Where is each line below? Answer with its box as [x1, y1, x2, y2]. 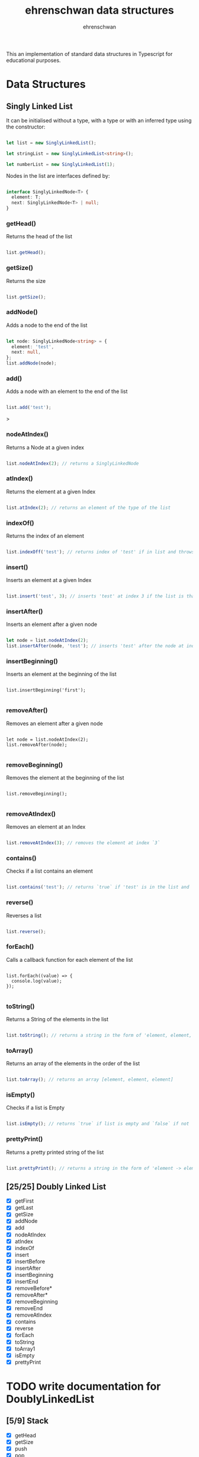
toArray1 [14, 1345, 36, 1352]
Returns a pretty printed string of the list [6, 1148, 104, 1156]
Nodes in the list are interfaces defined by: [6, 172, 110, 179]
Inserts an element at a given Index [6, 577, 92, 584]
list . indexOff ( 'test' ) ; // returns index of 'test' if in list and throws [6, 549, 195, 555]
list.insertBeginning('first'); [6, 687, 86, 693]
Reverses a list [6, 912, 42, 919]
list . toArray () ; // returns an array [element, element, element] [6, 1077, 174, 1082]
